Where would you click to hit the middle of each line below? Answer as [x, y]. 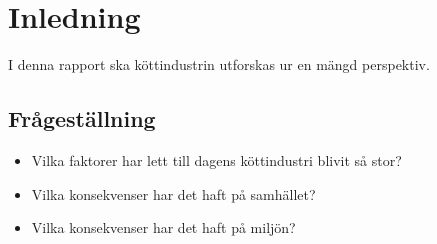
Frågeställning [82, 118]
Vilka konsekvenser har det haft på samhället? [173, 193]
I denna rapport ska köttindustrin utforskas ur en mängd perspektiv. [219, 64]
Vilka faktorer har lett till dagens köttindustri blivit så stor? [216, 159]
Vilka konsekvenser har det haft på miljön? [163, 227]
